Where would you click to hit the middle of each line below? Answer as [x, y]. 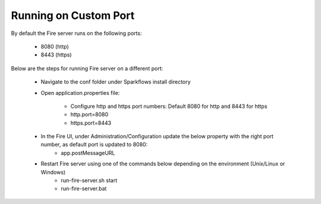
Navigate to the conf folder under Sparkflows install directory [116, 82]
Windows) [53, 172]
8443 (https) [56, 55]
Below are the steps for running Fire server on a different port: [87, 68]
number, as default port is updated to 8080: [94, 145]
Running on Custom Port [73, 15]
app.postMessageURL [88, 153]
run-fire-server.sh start [89, 180]
